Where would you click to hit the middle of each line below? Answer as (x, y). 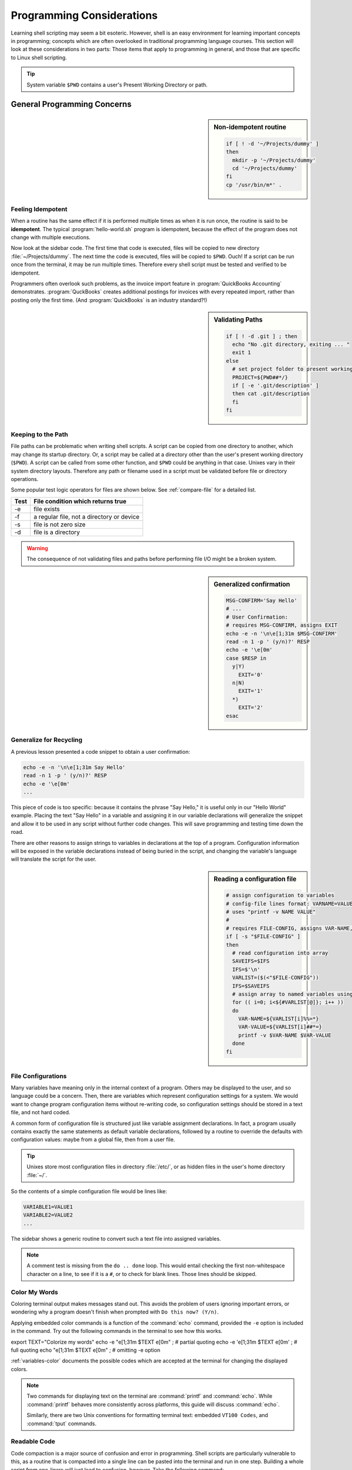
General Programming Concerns (71, 104)
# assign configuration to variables (280, 896)
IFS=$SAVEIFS (251, 986)
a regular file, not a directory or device (87, 516)
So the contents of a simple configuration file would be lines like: (89, 1191)
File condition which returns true (80, 501)
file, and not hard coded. (40, 1112)
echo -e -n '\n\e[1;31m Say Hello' (74, 767)
